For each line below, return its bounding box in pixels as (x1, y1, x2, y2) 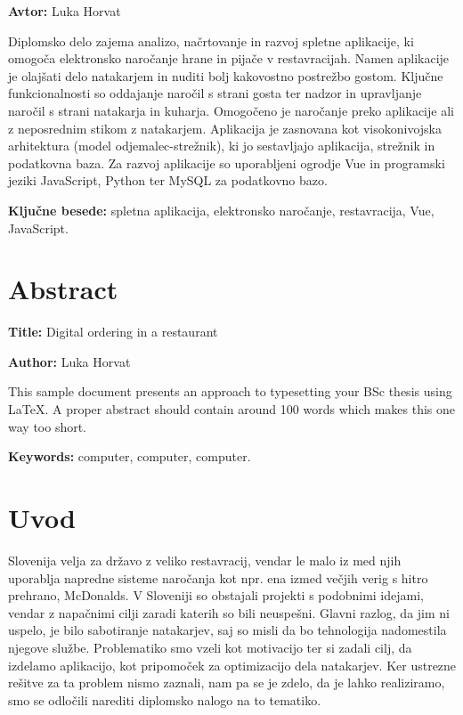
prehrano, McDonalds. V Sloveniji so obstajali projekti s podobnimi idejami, (8, 586, 424, 605)
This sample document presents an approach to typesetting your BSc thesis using (8, 382, 452, 401)
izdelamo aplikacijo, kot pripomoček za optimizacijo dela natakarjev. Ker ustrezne (8, 655, 457, 674)
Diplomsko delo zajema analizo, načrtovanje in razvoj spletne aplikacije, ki (8, 31, 414, 50)
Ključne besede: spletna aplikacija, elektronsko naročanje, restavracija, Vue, (8, 200, 435, 219)
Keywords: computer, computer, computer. (8, 447, 251, 466)
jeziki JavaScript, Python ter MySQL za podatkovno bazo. (8, 171, 328, 190)
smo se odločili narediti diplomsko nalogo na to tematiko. (8, 690, 321, 709)
